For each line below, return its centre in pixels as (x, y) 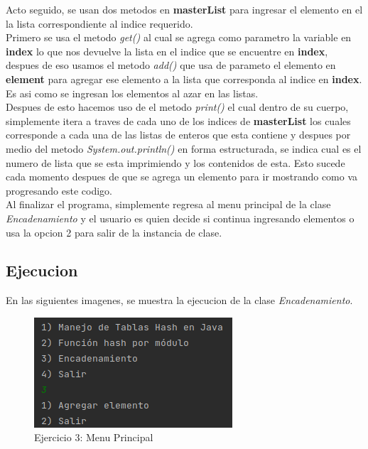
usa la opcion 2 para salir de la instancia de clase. (114, 232)
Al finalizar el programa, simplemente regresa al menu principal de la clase (168, 204)
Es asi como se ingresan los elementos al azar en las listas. (132, 93)
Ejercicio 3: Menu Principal (94, 437)
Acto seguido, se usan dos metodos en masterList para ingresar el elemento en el (184, 9)
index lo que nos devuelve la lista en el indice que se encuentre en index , (167, 51)
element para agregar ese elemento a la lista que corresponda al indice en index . (184, 79)
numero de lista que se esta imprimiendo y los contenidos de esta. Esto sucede (175, 162)
